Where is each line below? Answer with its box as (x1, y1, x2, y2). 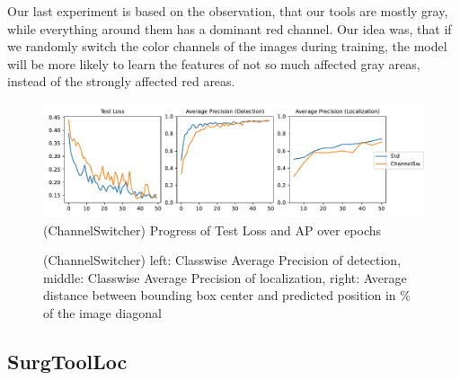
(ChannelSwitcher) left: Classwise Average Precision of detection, (43, 251, 402, 270)
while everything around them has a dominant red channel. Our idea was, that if (7, 19, 452, 38)
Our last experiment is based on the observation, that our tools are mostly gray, (7, 2, 448, 20)
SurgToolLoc (7, 348, 128, 376)
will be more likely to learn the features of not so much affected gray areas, (7, 54, 420, 73)
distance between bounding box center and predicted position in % (43, 286, 411, 305)
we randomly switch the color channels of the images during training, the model (7, 37, 447, 56)
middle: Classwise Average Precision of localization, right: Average (43, 268, 407, 287)
